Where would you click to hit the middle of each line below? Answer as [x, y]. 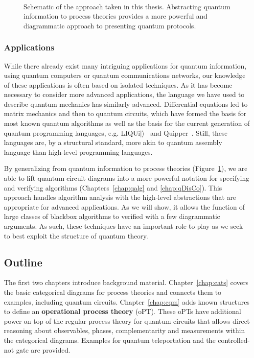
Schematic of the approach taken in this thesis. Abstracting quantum [127, 6]
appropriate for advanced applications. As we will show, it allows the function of [124, 206]
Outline [23, 262]
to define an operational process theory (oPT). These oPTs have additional [123, 311]
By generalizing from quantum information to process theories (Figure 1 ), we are [126, 168]
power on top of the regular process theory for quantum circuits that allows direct [127, 321]
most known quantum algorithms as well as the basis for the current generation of [127, 123]
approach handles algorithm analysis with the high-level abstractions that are [120, 197]
